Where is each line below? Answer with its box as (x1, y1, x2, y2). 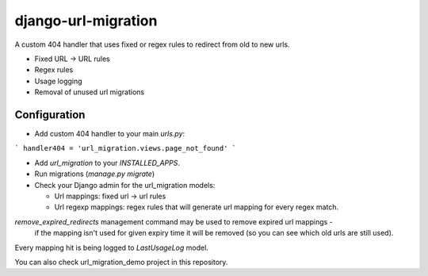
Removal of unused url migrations (34, 87, 145, 97)
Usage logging (34, 76, 82, 86)
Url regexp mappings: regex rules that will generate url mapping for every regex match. (54, 202, 339, 212)
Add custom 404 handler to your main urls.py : (34, 129, 185, 139)
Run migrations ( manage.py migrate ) (34, 169, 155, 178)
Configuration (14, 108, 86, 121)
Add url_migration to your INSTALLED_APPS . (34, 158, 181, 167)
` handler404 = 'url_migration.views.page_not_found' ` (14, 144, 237, 153)
